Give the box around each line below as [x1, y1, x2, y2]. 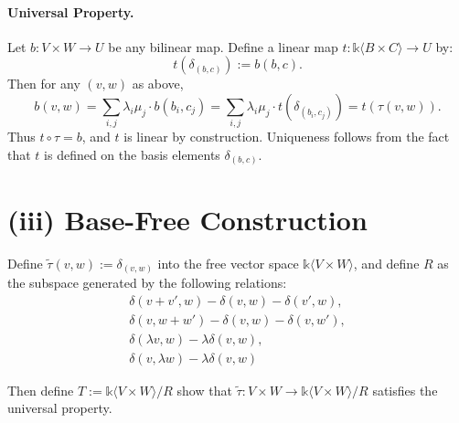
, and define [353, 253, 420, 272]
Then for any [7, 74, 80, 93]
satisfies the [372, 380, 438, 399]
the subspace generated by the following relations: [7, 273, 287, 292]
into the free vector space [157, 253, 299, 272]
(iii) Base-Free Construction [7, 200, 368, 238]
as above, [132, 74, 184, 93]
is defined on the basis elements [44, 144, 220, 164]
